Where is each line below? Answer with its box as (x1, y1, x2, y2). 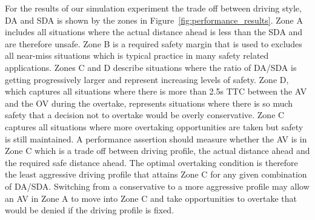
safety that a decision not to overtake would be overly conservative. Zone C (5, 108, 285, 121)
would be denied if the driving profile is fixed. (5, 204, 174, 216)
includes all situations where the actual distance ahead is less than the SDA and (5, 25, 303, 38)
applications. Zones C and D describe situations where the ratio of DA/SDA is (5, 61, 297, 73)
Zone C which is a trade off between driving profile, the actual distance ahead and (5, 144, 310, 157)
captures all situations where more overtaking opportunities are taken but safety (5, 120, 303, 133)
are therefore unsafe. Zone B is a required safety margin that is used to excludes (5, 37, 302, 50)
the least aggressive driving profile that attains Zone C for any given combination (5, 168, 307, 181)
